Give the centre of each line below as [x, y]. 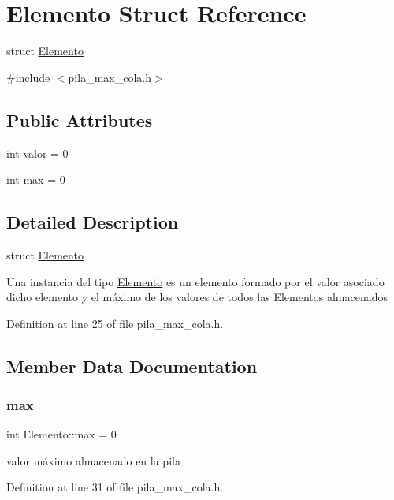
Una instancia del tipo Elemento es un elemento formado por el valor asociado [195, 281]
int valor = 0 [37, 153]
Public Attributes [80, 119]
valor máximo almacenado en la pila [93, 460]
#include [28, 77]
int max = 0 [36, 179]
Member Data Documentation [132, 366]
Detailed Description [93, 222]
